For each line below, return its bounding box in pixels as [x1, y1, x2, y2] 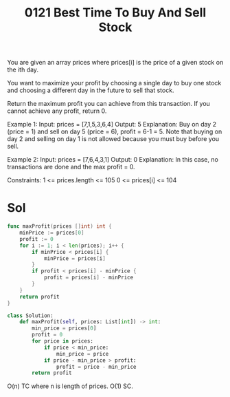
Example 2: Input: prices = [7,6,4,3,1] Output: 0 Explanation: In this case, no [7, 155, 218, 164]
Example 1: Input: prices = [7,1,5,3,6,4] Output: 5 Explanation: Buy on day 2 [7, 120, 217, 129]
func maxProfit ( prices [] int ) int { [7, 223, 112, 230]
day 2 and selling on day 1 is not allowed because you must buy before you [7, 135, 220, 143]
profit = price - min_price [56, 363, 137, 370]
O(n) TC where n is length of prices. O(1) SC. [7, 382, 134, 390]
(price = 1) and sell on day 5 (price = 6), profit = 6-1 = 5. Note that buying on [7, 127, 222, 136]
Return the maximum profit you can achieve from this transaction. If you [7, 100, 211, 108]
